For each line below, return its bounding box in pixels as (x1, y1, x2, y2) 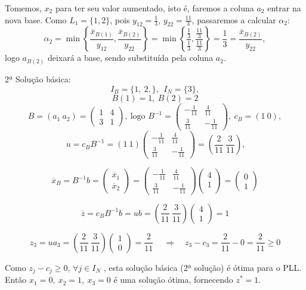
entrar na (267, 2, 301, 14)
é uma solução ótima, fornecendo (113, 273, 233, 286)
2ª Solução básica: (5, 72, 71, 85)
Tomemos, (5, 2, 42, 14)
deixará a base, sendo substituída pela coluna (47, 51, 214, 64)
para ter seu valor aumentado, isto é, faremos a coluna (55, 2, 254, 14)
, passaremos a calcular (191, 13, 276, 26)
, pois (110, 13, 130, 26)
